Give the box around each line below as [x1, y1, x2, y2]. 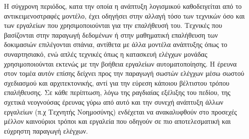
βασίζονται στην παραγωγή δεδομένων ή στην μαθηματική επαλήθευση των [4, 29, 218, 40]
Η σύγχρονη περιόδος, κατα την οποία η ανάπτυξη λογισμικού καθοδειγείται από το [4, 1, 242, 11]
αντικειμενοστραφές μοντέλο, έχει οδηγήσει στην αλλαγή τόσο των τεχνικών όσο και [4, 10, 245, 21]
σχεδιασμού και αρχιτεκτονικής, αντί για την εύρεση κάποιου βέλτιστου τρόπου [4, 77, 229, 88]
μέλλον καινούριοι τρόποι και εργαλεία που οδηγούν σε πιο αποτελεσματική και [4, 116, 231, 126]
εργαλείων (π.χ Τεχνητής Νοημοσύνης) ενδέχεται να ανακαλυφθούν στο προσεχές [4, 106, 237, 116]
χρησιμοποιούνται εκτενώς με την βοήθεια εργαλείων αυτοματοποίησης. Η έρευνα [4, 58, 237, 69]
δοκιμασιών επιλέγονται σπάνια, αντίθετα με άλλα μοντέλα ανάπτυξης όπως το [4, 39, 227, 49]
